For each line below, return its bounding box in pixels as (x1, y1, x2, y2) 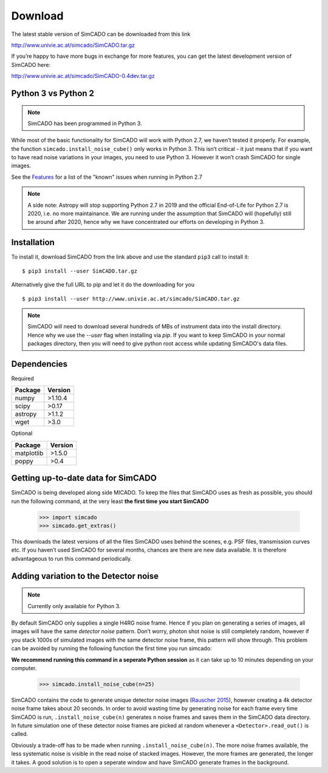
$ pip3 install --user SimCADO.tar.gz (22, 268, 138, 274)
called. (11, 730, 29, 738)
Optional (11, 429, 33, 437)
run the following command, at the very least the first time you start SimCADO (11, 497, 209, 505)
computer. (11, 664, 37, 671)
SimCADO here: (11, 61, 51, 68)
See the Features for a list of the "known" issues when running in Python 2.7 (11, 173, 203, 181)
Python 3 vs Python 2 (11, 88, 94, 99)
